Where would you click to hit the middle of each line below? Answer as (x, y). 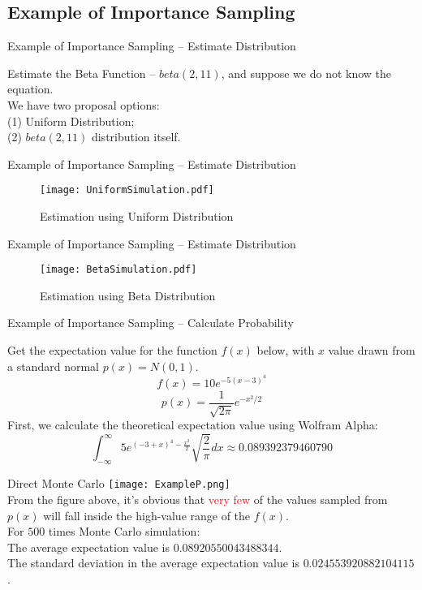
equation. (30, 89)
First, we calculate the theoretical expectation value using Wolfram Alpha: (193, 425)
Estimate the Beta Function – (82, 73)
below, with (286, 350)
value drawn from (372, 350)
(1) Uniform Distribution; (71, 121)
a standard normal (53, 366)
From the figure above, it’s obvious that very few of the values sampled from (198, 499)
